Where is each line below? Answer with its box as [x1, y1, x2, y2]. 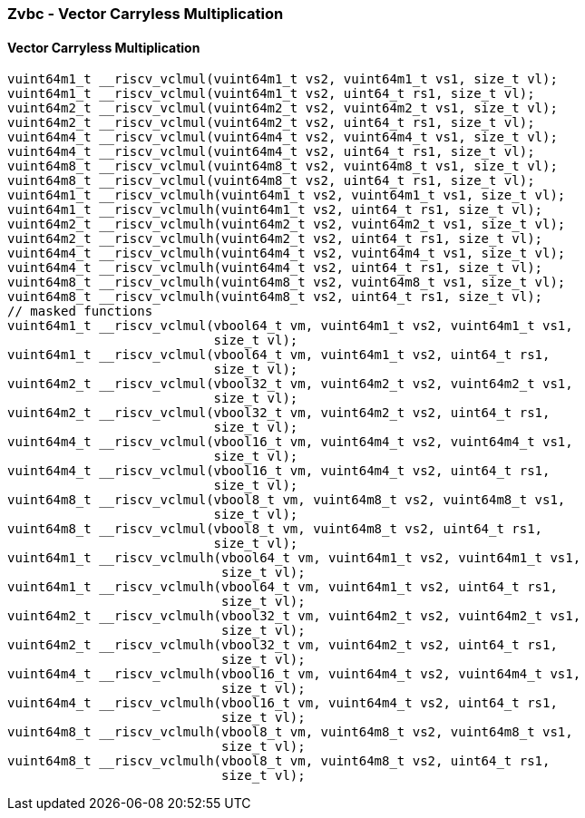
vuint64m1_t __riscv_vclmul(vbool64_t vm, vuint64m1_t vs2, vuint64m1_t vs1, [7, 318, 573, 334]
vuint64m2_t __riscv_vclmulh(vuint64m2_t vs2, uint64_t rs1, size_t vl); [7, 231, 543, 247]
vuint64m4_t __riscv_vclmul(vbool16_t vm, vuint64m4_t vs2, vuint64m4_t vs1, [7, 434, 573, 450]
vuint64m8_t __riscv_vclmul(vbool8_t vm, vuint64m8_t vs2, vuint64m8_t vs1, [7, 492, 566, 508]
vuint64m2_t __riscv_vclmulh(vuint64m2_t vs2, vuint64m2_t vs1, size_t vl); [7, 217, 566, 232]
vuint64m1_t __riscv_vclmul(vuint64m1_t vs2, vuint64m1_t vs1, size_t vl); [7, 72, 558, 87]
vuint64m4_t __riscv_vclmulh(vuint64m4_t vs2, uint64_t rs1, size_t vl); [7, 260, 543, 276]
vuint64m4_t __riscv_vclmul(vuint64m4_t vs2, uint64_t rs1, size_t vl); [7, 144, 535, 160]
